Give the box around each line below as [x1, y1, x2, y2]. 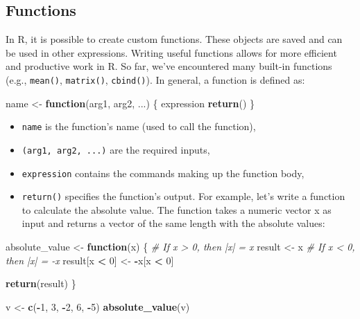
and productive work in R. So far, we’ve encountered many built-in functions [6, 59, 332, 73]
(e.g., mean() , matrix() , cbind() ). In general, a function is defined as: [6, 72, 305, 86]
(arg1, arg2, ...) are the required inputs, [22, 142, 210, 156]
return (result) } [6, 276, 76, 291]
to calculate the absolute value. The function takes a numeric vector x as [22, 202, 332, 217]
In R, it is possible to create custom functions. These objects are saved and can [6, 32, 343, 46]
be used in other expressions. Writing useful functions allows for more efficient [6, 45, 337, 60]
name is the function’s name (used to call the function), [22, 119, 256, 134]
